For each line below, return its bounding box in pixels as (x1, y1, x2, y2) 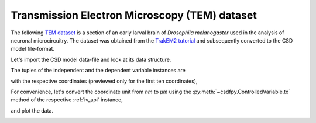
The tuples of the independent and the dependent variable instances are (11, 67, 186, 74)
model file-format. (11, 45, 55, 52)
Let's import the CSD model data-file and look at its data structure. (11, 56, 171, 63)
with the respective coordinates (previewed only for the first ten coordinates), (11, 78, 198, 85)
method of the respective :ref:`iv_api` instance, (11, 96, 123, 103)
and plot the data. (11, 107, 54, 114)
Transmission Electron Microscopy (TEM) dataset (11, 9, 257, 22)
